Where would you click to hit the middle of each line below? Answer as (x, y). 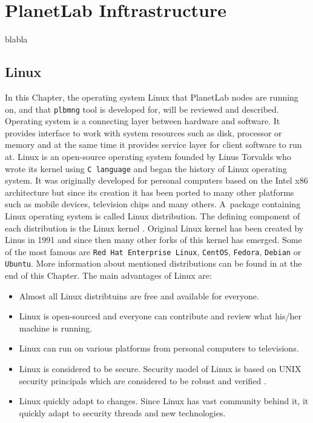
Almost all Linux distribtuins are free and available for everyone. (139, 295)
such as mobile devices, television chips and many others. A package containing (153, 204)
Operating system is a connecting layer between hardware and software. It (143, 121)
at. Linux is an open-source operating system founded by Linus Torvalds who (148, 156)
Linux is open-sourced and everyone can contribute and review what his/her (160, 316)
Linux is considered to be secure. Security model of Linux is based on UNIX (160, 369)
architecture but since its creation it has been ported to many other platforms (150, 192)
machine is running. (56, 328)
